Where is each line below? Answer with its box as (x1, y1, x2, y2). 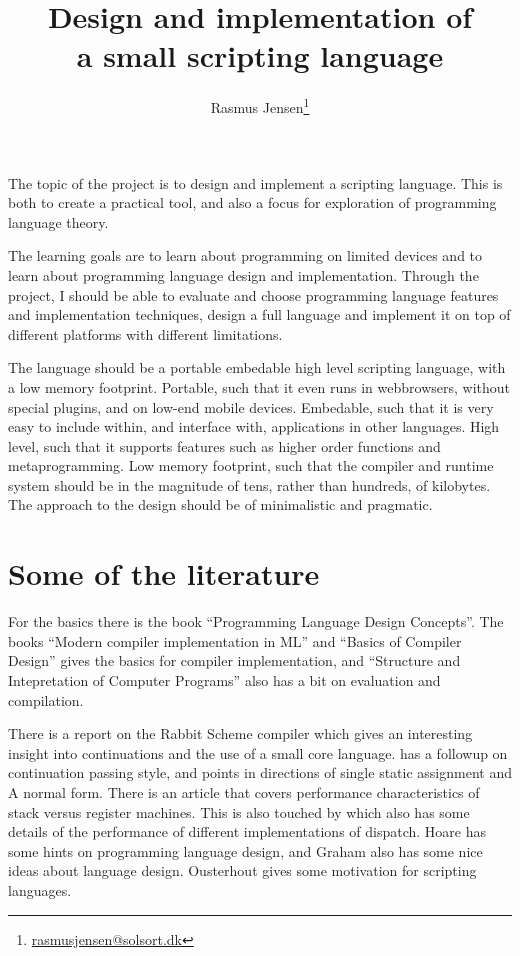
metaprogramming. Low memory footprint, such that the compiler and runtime (8, 455, 494, 476)
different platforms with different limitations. (8, 323, 283, 344)
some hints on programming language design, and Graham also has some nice (8, 840, 483, 861)
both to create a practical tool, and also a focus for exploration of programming (8, 192, 497, 213)
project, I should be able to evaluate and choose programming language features (8, 284, 499, 305)
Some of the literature (8, 553, 320, 594)
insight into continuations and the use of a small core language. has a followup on (8, 742, 508, 763)
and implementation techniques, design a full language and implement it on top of (8, 304, 511, 325)
